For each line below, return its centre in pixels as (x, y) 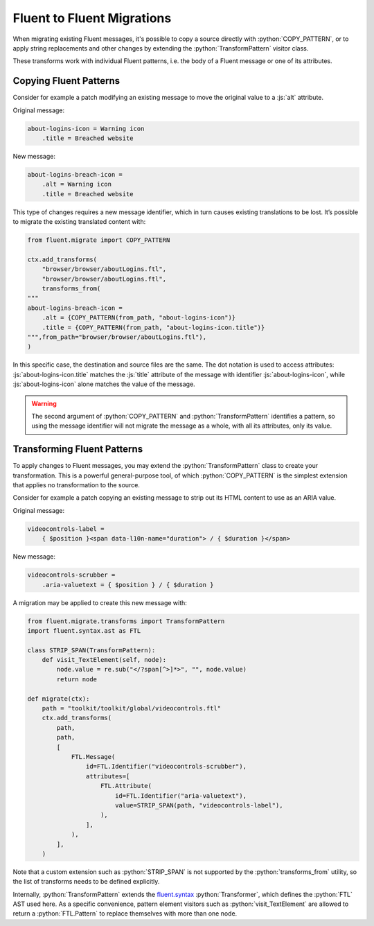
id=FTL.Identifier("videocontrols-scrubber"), (166, 767)
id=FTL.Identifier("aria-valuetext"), (181, 796)
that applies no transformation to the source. (76, 485)
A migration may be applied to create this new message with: (100, 602)
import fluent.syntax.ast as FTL (84, 630)
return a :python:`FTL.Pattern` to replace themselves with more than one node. (125, 914)
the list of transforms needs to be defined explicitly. (86, 882)
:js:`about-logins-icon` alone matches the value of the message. (104, 384)
